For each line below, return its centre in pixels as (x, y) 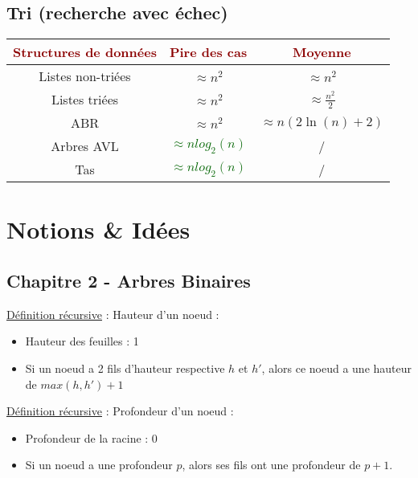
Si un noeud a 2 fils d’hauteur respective (125, 368)
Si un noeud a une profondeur (99, 465)
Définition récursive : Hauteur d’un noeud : (113, 314)
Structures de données (85, 52)
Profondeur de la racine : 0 (91, 437)
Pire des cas (208, 52)
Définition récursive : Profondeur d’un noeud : (120, 411)
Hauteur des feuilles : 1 (82, 341)
